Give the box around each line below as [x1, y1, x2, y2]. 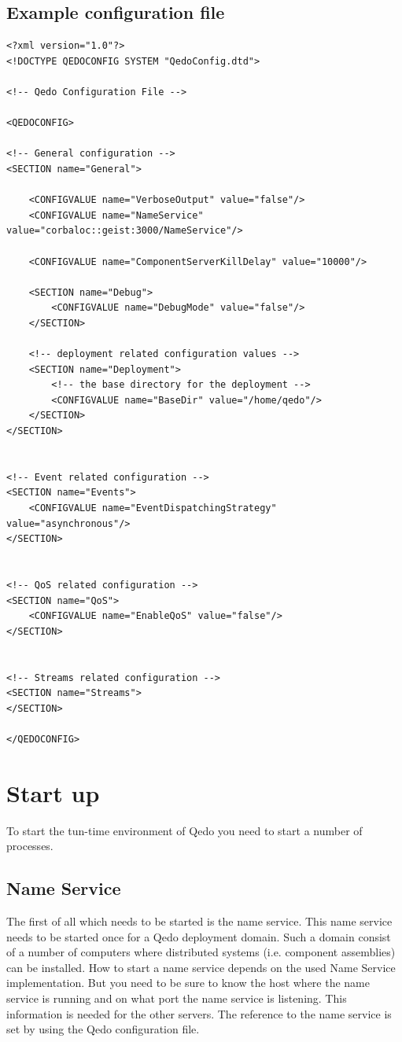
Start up [6, 776, 100, 808]
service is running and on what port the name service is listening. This [6, 990, 347, 1006]
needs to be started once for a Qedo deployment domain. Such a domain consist [6, 928, 391, 944]
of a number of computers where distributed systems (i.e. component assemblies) [6, 944, 396, 960]
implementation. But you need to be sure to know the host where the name [6, 974, 370, 991]
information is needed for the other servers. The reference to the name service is [6, 1005, 392, 1022]
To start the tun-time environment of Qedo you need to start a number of [6, 822, 363, 838]
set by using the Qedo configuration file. [6, 1021, 200, 1037]
